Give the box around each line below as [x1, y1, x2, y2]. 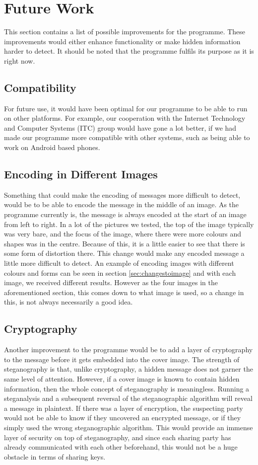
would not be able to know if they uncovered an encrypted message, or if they [4, 412, 241, 423]
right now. [4, 55, 35, 66]
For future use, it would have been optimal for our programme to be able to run [4, 103, 248, 113]
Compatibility [4, 79, 76, 95]
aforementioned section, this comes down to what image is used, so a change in [4, 287, 244, 297]
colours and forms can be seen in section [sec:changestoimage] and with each [4, 267, 236, 278]
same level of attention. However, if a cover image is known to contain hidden [4, 373, 240, 384]
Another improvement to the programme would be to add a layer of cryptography [4, 344, 253, 355]
